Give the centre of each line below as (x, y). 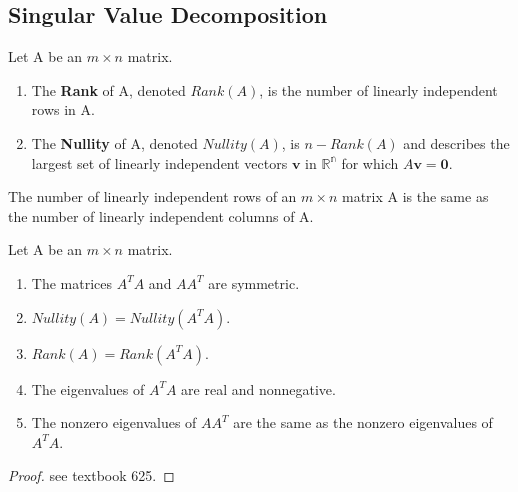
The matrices (72, 282)
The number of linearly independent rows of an (152, 196)
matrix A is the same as (415, 196)
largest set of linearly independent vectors (159, 162)
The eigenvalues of (88, 388)
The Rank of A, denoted (108, 89)
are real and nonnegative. (258, 388)
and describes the (456, 142)
